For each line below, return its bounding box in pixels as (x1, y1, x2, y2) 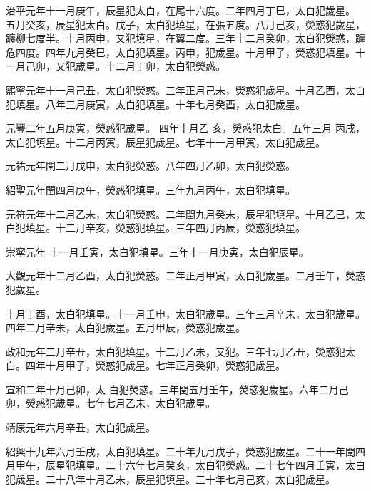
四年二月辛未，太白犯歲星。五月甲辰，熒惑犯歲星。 (6, 320, 245, 335)
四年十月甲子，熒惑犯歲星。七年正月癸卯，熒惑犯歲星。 (25, 358, 285, 373)
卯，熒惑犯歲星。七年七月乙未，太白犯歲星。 (6, 396, 215, 410)
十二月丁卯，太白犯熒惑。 (105, 58, 225, 73)
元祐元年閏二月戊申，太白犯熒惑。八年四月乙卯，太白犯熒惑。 (6, 158, 295, 173)
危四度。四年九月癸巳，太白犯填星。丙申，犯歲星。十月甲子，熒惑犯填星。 (6, 44, 355, 59)
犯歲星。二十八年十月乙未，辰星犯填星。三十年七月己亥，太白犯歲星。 (6, 471, 335, 486)
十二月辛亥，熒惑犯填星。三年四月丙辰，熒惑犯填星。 (55, 220, 305, 235)
